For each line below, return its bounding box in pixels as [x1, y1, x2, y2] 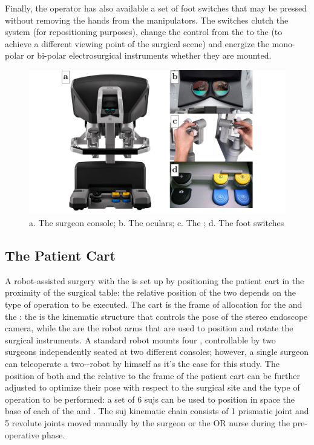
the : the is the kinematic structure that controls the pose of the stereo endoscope [5, 310, 308, 322]
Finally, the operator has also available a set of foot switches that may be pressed [5, 2, 307, 14]
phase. [42, 428, 65, 441]
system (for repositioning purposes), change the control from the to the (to [5, 25, 283, 38]
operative [5, 428, 39, 441]
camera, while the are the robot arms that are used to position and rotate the [5, 322, 293, 334]
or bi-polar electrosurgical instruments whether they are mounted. [27, 49, 272, 62]
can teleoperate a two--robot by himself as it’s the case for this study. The [5, 357, 280, 370]
